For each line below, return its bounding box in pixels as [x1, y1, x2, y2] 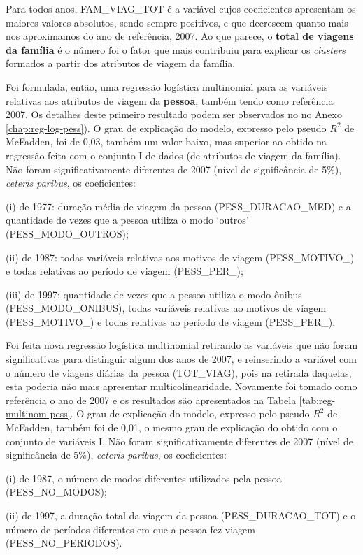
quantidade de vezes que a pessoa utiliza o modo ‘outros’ [6, 212, 249, 227]
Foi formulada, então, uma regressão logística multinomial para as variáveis [6, 79, 328, 94]
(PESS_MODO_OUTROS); [6, 226, 129, 240]
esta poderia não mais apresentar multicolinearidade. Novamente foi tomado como [6, 379, 357, 394]
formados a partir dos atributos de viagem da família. [6, 56, 236, 71]
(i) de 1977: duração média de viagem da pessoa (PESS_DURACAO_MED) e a [6, 199, 351, 213]
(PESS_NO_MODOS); [6, 484, 107, 499]
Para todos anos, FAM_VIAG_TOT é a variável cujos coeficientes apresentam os [6, 1, 356, 15]
